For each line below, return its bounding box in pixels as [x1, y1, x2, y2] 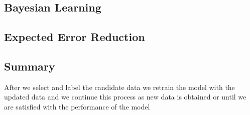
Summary [4, 58, 55, 73]
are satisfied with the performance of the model [4, 101, 150, 111]
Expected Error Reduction [4, 29, 145, 44]
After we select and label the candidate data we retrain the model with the [4, 81, 235, 92]
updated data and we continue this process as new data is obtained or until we [4, 91, 246, 102]
